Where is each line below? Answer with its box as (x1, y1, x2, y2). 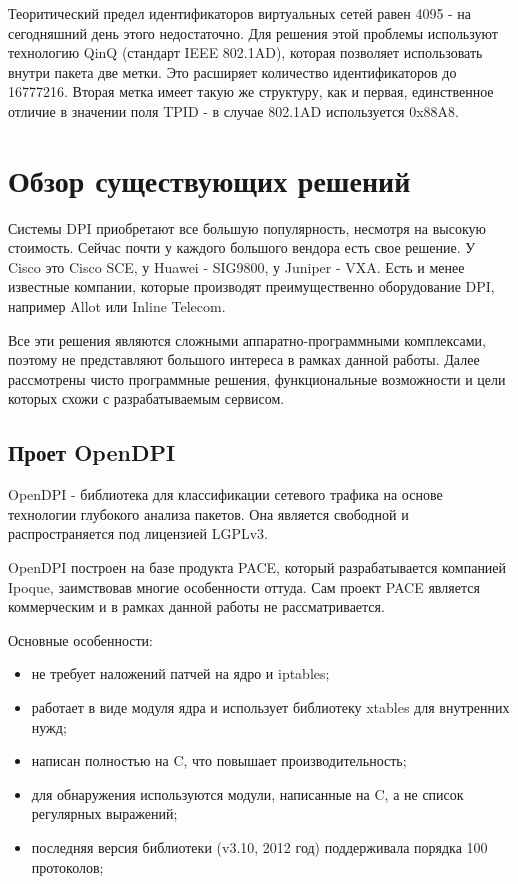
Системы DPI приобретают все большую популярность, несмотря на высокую (8, 217, 487, 238)
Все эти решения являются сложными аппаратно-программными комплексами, (8, 329, 486, 350)
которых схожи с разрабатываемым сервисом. (8, 388, 285, 409)
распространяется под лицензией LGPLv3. (8, 523, 268, 544)
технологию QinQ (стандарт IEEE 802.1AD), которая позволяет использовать (8, 42, 483, 63)
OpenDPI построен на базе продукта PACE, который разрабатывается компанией (8, 557, 507, 578)
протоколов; (31, 856, 104, 877)
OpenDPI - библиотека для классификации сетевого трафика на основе (8, 484, 443, 505)
